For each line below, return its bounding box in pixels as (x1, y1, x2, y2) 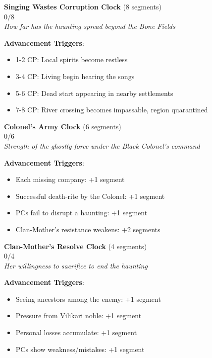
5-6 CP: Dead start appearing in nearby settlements (15, 88, 173, 98)
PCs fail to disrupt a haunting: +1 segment (15, 207, 148, 218)
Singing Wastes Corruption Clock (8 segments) (4, 1, 161, 11)
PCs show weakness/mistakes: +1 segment (15, 344, 145, 354)
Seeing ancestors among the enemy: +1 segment (15, 293, 161, 304)
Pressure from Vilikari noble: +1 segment (15, 310, 142, 321)
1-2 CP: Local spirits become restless (15, 54, 128, 65)
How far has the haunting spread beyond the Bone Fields (4, 21, 175, 31)
